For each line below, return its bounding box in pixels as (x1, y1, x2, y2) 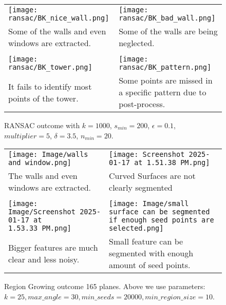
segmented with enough (109, 247, 194, 259)
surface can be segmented (109, 208, 210, 216)
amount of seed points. (109, 259, 191, 271)
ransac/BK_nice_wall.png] (8, 14, 109, 22)
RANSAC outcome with (4, 120, 80, 130)
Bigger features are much (8, 241, 98, 253)
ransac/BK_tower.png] (8, 63, 92, 71)
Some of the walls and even (8, 25, 106, 37)
